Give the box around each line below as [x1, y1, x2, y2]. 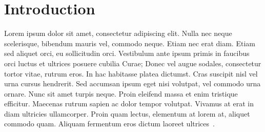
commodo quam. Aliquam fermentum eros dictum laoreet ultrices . [4, 118, 215, 129]
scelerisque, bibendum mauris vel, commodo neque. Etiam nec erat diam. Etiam [4, 37, 255, 48]
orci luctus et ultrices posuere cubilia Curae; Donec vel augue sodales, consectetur [4, 58, 261, 68]
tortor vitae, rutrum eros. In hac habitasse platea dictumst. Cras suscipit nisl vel [4, 68, 258, 79]
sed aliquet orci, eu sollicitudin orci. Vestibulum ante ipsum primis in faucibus [4, 48, 250, 59]
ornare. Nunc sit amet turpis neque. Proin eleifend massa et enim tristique [4, 88, 238, 99]
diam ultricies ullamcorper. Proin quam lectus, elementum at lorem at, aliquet [4, 108, 250, 119]
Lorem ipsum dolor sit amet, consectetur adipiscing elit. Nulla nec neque [4, 28, 232, 39]
